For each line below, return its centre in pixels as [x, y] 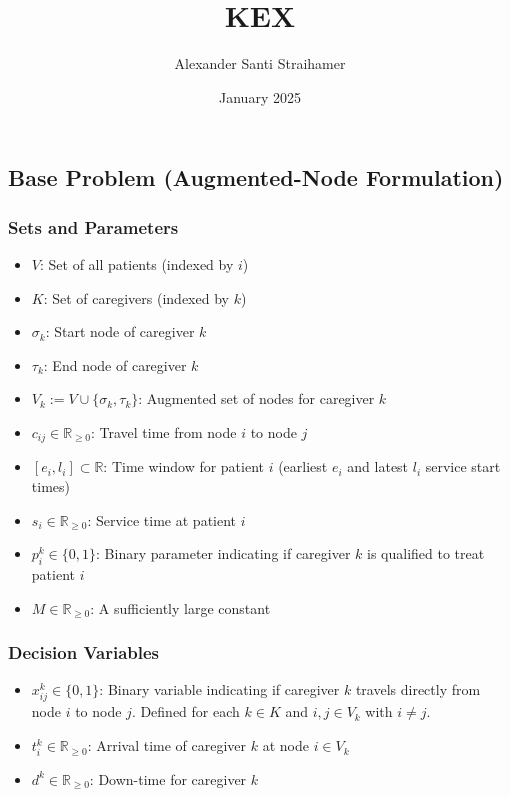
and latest [378, 466]
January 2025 [260, 96]
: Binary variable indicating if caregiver [219, 689]
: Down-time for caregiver [168, 778]
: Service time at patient [162, 519]
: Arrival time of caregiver [167, 745]
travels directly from [418, 689]
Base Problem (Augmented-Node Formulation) [256, 177]
